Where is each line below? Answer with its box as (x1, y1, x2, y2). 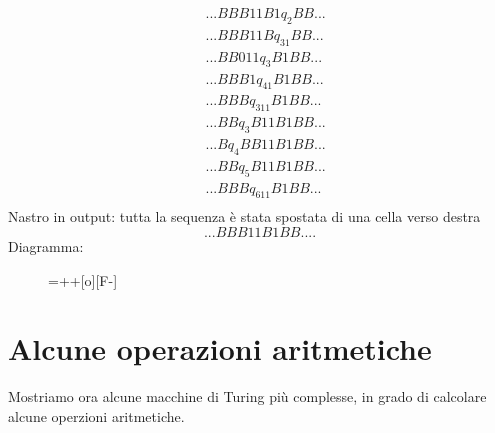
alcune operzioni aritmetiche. (8, 405, 185, 426)
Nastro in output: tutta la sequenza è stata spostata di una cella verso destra (8, 206, 481, 227)
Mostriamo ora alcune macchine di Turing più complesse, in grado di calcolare (8, 386, 487, 407)
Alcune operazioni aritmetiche (8, 328, 432, 369)
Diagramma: (8, 236, 84, 257)
